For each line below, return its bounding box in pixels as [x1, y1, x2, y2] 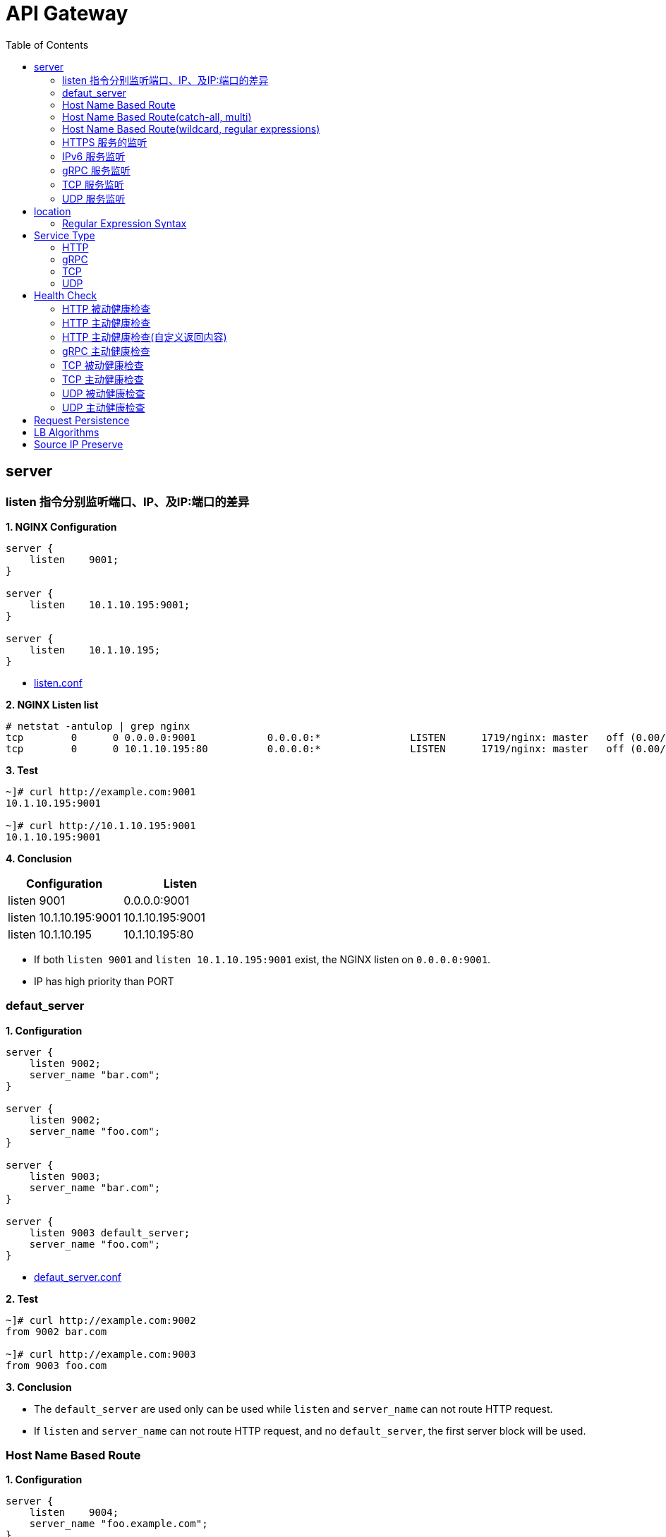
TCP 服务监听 [62, 178, 124, 191]
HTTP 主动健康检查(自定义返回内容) [62, 330, 227, 343]
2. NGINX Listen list [6, 698, 99, 711]
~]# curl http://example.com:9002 [6, 1314, 196, 1326]
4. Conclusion [6, 852, 72, 864]
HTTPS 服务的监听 [62, 135, 147, 148]
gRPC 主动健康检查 [62, 344, 150, 357]
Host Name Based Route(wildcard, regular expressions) [62, 122, 320, 135]
